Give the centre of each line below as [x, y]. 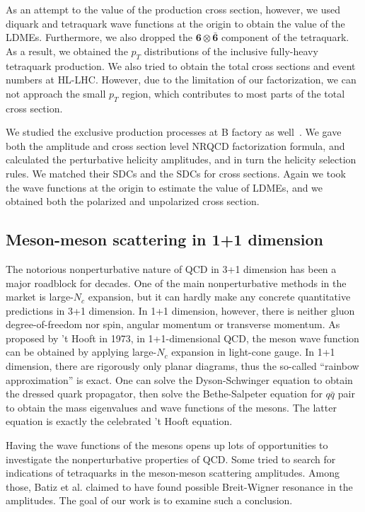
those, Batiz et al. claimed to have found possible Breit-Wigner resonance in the [179, 486]
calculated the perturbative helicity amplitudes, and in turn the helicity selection [181, 159]
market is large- [40, 297]
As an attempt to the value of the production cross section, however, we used [173, 9]
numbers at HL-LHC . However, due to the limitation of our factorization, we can [181, 80]
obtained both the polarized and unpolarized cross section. [133, 201]
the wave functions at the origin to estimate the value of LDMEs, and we [164, 187]
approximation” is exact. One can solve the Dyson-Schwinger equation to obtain [179, 379]
